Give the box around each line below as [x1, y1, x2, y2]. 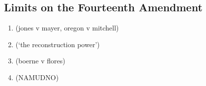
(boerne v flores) [15, 56, 65, 66]
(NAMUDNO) [15, 72, 59, 82]
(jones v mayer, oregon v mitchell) [15, 23, 119, 33]
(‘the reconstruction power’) [15, 39, 100, 49]
